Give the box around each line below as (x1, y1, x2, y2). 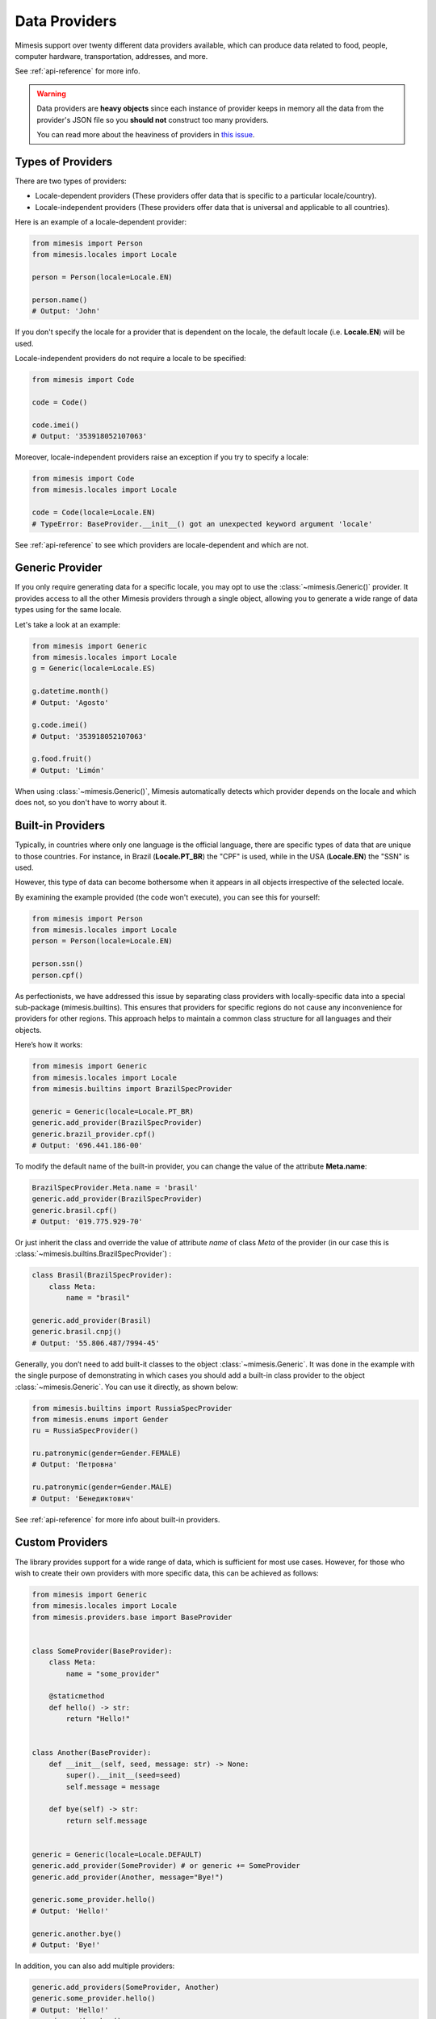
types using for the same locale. (15, 605, 122, 615)
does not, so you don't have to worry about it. (15, 798, 167, 808)
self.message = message (65, 1782, 161, 1791)
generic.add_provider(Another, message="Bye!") (31, 1872, 224, 1882)
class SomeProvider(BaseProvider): (31, 1646, 173, 1656)
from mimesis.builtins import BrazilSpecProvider (31, 1084, 233, 1093)
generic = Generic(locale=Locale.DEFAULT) (31, 1849, 203, 1859)
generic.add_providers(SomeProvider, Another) (31, 1983, 220, 1992)
